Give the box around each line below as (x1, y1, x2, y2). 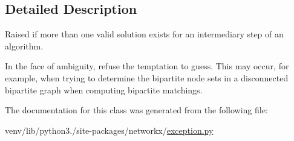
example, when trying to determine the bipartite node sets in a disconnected (5, 71, 289, 84)
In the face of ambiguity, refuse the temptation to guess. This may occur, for (5, 60, 289, 72)
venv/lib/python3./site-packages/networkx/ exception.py (5, 124, 214, 136)
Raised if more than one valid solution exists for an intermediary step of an (5, 28, 284, 40)
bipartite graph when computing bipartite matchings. (5, 83, 203, 96)
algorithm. (5, 39, 44, 52)
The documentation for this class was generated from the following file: (5, 104, 268, 116)
